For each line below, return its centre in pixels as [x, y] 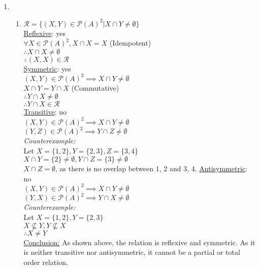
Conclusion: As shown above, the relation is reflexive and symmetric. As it [139, 242]
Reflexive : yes [44, 33]
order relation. [46, 262]
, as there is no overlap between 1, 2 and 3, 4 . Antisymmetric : [151, 168]
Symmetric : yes [47, 68]
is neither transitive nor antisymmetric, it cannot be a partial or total [132, 252]
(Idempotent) [130, 43]
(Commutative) [95, 87]
